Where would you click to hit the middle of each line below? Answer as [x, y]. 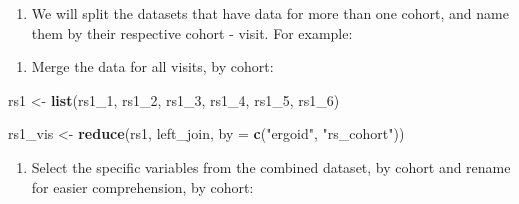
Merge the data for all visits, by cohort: [152, 66]
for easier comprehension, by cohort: [142, 186]
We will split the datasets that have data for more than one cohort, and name [270, 13]
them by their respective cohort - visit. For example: [192, 32]
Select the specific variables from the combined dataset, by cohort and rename [271, 166]
